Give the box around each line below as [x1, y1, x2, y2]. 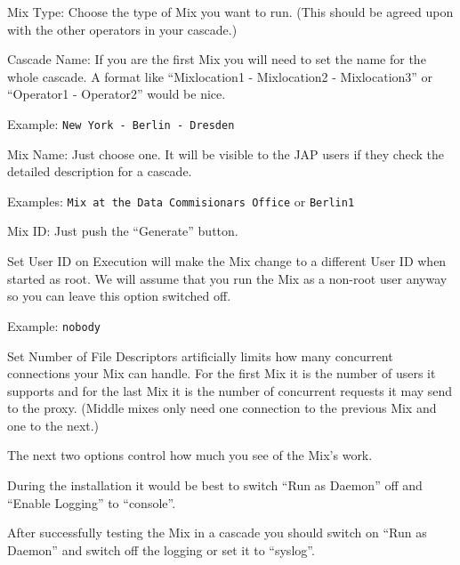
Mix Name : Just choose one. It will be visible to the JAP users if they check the [7, 144, 444, 163]
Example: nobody [7, 316, 101, 335]
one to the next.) [7, 416, 100, 434]
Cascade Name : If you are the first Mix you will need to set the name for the [7, 50, 426, 69]
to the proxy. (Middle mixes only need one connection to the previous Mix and [7, 399, 437, 417]
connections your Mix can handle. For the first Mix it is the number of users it [7, 364, 436, 383]
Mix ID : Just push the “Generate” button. [7, 222, 238, 240]
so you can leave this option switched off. [7, 287, 231, 305]
